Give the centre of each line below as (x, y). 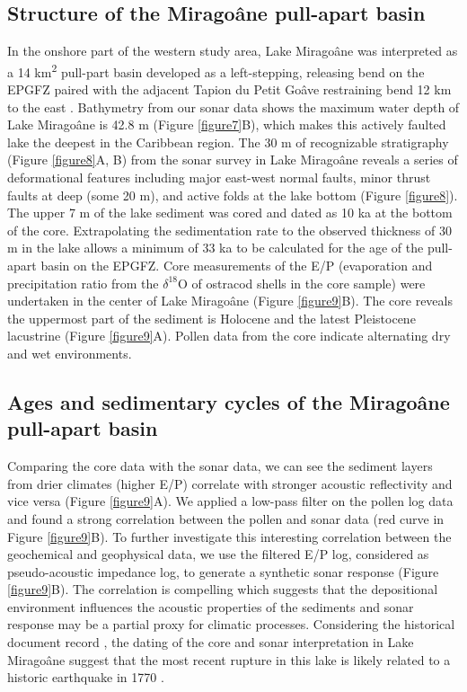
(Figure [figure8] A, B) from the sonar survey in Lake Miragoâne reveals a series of (233, 160)
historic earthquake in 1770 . (86, 677)
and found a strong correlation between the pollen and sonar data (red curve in (226, 518)
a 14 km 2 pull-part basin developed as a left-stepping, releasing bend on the (216, 70)
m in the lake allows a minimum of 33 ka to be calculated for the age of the (216, 248)
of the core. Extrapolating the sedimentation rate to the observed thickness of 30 (229, 230)
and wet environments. (70, 353)
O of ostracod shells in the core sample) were (302, 283)
